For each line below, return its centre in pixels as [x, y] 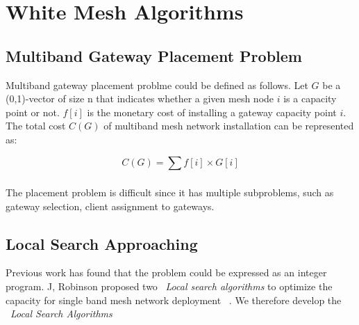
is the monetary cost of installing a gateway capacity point [212, 112]
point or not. [33, 112]
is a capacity [310, 98]
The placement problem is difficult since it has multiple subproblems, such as [170, 192]
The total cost [36, 126]
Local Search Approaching [102, 243]
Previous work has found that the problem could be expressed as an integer [166, 272]
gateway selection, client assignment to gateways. [110, 206]
